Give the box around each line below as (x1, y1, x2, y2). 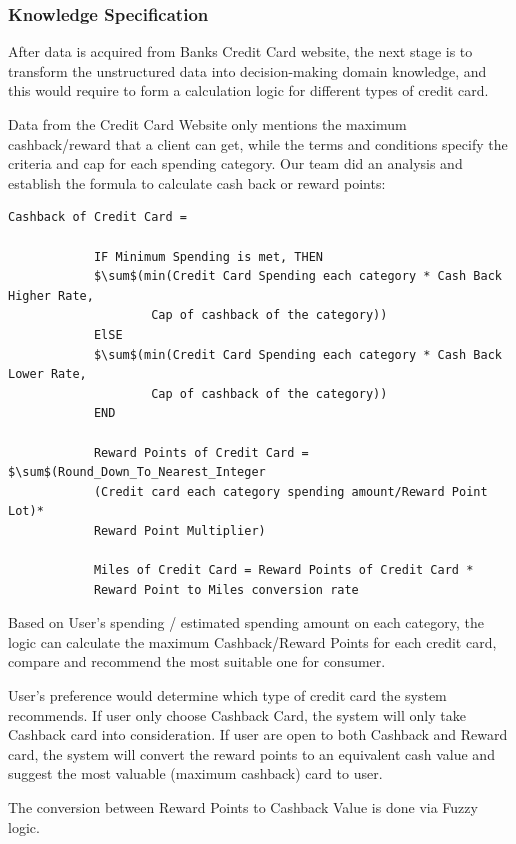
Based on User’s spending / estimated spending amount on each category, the (8, 612, 484, 633)
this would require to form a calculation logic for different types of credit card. (8, 80, 489, 101)
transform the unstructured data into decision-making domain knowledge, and (8, 60, 487, 81)
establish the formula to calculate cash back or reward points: (8, 172, 386, 193)
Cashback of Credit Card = (8, 210, 187, 225)
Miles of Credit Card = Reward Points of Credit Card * (93, 563, 474, 578)
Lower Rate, (8, 367, 87, 382)
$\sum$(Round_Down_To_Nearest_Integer (8, 465, 266, 480)
